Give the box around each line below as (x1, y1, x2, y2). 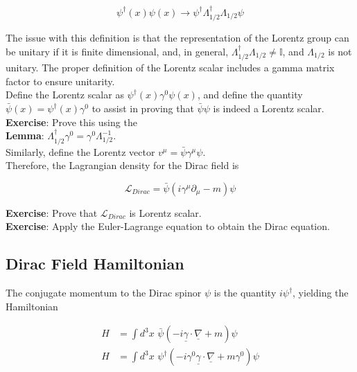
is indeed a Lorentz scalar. (213, 101, 324, 116)
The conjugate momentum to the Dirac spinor (6, 285, 202, 300)
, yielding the (293, 285, 349, 300)
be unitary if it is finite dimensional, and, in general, (6, 44, 229, 58)
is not (328, 44, 352, 58)
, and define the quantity (197, 87, 303, 102)
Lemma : (6, 128, 44, 143)
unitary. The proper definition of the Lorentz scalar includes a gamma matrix (6, 60, 335, 75)
